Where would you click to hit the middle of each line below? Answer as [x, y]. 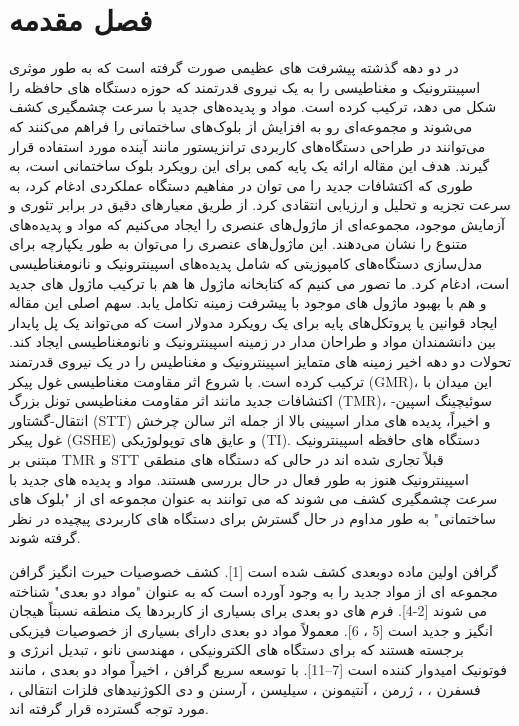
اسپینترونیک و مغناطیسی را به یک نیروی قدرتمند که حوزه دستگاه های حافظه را [245, 86]
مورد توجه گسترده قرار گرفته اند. [109, 708]
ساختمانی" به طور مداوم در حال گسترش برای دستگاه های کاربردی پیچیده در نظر [252, 517]
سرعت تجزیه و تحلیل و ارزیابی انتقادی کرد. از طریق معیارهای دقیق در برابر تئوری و [260, 204]
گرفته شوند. [45, 537]
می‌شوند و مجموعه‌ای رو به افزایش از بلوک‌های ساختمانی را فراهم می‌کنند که [241, 125]
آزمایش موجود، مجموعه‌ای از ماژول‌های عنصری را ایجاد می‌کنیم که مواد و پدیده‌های [257, 223]
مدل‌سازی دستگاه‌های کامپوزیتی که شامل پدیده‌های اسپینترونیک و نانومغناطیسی [246, 263]
